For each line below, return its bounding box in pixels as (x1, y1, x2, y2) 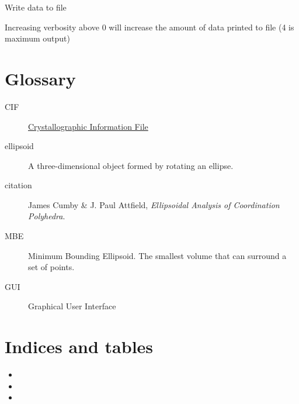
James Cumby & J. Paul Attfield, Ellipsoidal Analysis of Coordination (28, 198, 280, 210)
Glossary (5, 66, 76, 90)
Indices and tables (5, 334, 154, 358)
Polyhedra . (28, 210, 65, 222)
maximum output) (5, 32, 71, 44)
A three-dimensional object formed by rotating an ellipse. (28, 159, 234, 171)
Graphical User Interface (28, 300, 116, 312)
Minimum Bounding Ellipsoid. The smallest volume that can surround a (28, 249, 287, 261)
